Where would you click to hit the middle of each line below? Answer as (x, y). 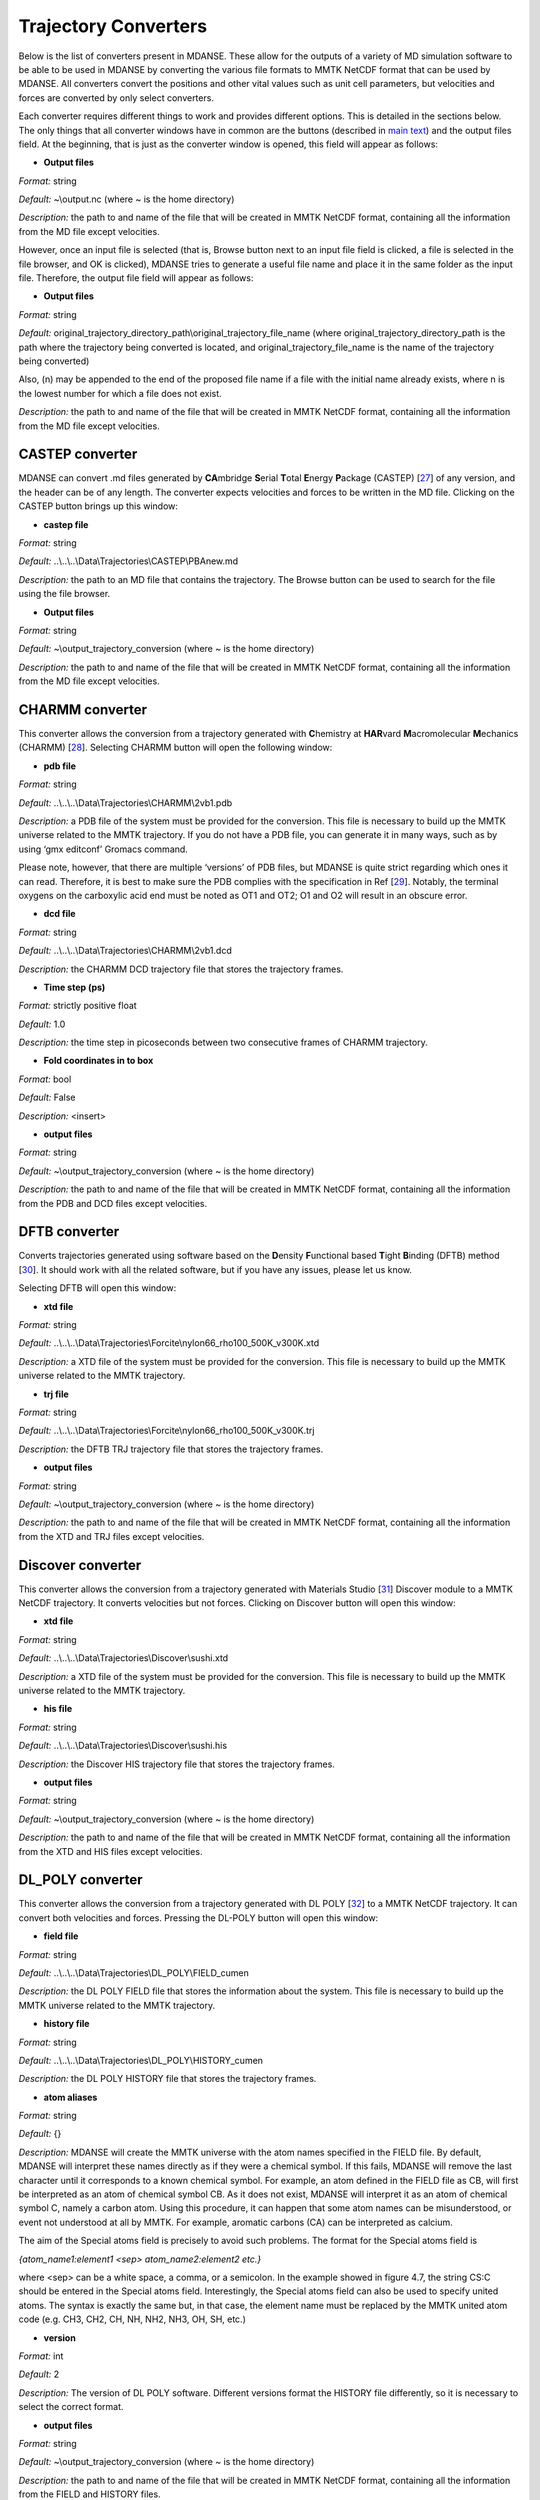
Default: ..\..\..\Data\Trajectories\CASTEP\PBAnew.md (128, 561)
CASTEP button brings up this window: (98, 506)
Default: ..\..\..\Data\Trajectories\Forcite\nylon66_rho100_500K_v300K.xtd (169, 1343)
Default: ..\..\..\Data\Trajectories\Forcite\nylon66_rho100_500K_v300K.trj (166, 1431)
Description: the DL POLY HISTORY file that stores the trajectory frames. (167, 2079)
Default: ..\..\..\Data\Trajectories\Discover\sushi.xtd (123, 1658)
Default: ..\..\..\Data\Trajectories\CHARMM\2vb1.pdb (125, 802)
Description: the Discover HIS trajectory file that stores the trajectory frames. (176, 1764)
